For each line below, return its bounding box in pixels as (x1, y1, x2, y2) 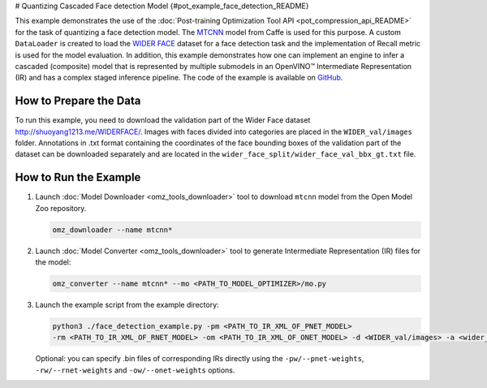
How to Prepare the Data (15, 94, 141, 108)
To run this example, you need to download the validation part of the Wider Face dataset (15, 115, 311, 125)
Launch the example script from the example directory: (35, 300, 219, 310)
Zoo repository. (35, 203, 87, 213)
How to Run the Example (15, 170, 141, 184)
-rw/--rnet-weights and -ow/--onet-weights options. (35, 365, 235, 375)
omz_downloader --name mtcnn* (52, 225, 173, 235)
